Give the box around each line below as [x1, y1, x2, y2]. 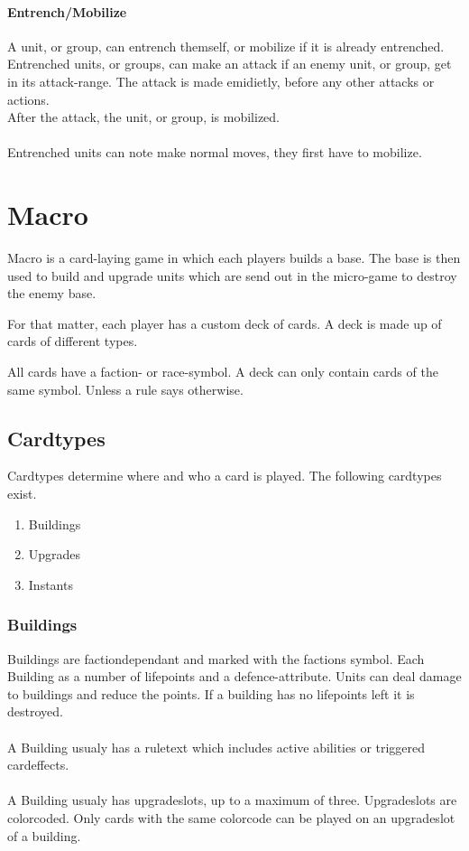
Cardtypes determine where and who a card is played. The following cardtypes [7, 466, 442, 485]
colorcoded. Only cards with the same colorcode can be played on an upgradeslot [7, 808, 455, 827]
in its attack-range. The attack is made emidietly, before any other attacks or [7, 71, 435, 90]
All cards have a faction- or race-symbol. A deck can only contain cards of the [7, 362, 438, 381]
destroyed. [7, 702, 63, 721]
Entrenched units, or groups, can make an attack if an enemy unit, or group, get [7, 54, 452, 73]
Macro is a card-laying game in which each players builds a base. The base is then [7, 248, 461, 267]
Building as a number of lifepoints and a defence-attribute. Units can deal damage [7, 667, 462, 686]
